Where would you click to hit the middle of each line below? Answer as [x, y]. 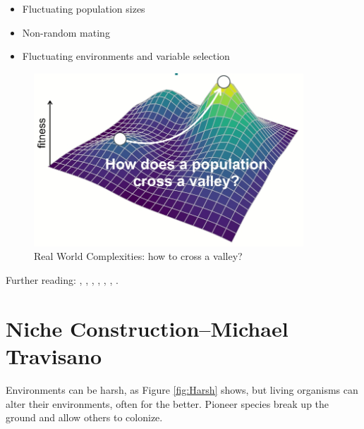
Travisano [54, 356]
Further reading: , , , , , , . [62, 280]
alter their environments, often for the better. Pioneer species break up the [168, 403]
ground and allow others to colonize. [84, 417]
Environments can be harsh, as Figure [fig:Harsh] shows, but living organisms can [182, 389]
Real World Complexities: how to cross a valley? [138, 256]
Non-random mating [66, 32]
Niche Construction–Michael [147, 328]
